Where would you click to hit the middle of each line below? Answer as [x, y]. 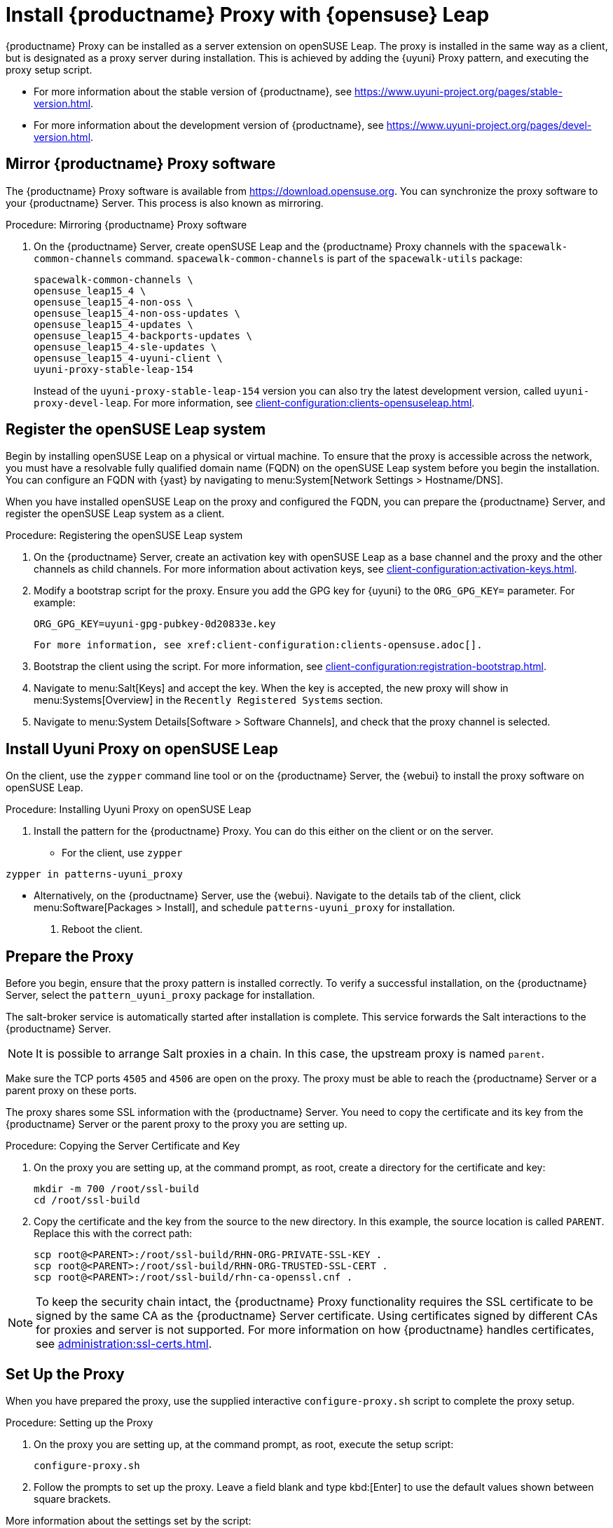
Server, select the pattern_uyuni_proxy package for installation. [160, 995]
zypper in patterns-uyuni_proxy [94, 874]
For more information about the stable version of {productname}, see [193, 91]
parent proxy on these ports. [71, 1091]
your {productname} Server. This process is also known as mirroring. [165, 203]
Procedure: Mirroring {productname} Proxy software [126, 224]
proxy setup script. [49, 69]
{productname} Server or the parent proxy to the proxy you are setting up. [177, 1124]
